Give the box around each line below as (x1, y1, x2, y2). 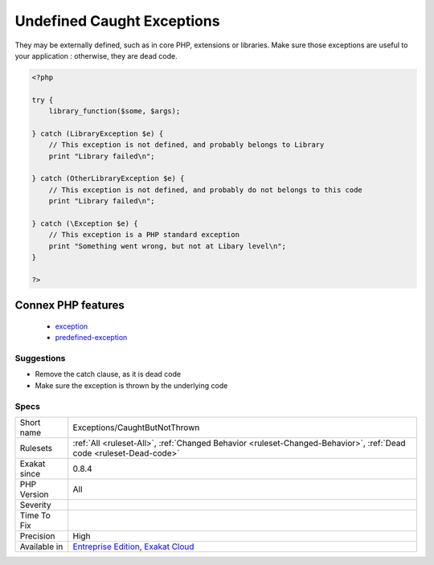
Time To (19, 510, 51, 522)
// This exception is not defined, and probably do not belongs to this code (48, 185, 363, 194)
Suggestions (14, 353, 66, 364)
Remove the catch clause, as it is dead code (35, 370, 181, 379)
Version (19, 489, 49, 500)
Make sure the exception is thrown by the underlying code (35, 380, 228, 390)
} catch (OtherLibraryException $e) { (31, 174, 185, 183)
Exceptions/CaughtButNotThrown (72, 422, 200, 433)
